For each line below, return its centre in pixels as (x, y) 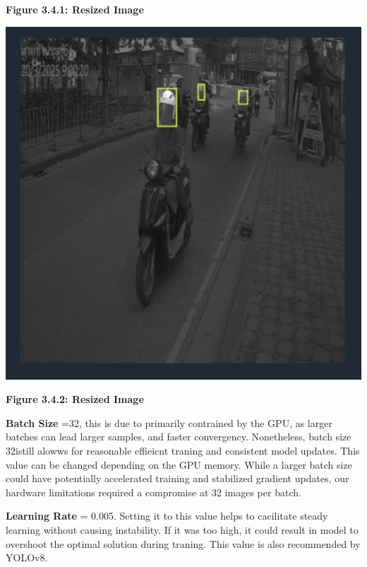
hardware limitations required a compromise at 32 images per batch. (154, 492)
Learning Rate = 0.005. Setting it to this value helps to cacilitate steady (167, 516)
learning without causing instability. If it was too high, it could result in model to (182, 530)
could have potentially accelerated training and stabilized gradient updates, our (178, 478)
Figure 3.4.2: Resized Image (75, 399)
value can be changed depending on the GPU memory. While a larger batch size (179, 464)
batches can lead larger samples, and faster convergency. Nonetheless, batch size (179, 437)
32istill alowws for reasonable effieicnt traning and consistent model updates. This (183, 451)
